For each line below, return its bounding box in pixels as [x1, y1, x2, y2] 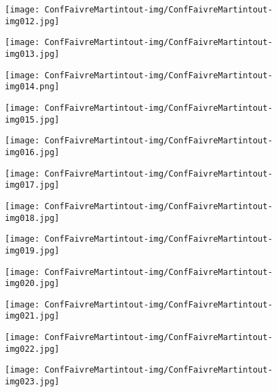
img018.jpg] [5, 213, 60, 223]
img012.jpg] [5, 16, 60, 26]
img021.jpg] [5, 311, 60, 321]
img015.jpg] [5, 114, 60, 125]
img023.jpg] [5, 377, 60, 387]
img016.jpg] [5, 147, 60, 157]
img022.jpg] [5, 344, 60, 354]
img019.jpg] [5, 245, 60, 256]
